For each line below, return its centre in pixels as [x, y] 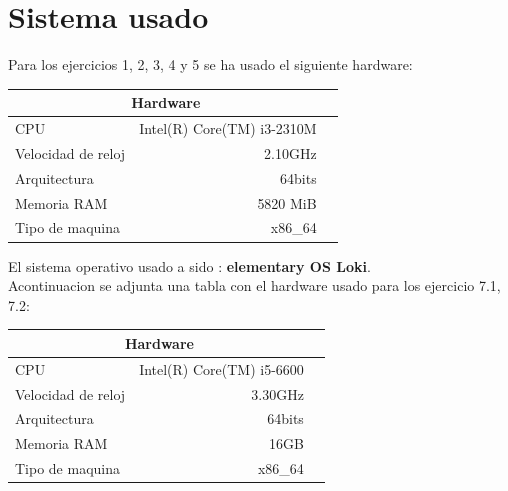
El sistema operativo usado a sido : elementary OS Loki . [189, 265]
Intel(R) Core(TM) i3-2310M [228, 128]
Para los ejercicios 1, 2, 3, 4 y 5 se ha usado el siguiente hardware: [210, 64]
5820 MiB [287, 202]
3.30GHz [277, 393]
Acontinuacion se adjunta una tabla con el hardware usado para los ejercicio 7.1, [254, 285]
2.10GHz [290, 152]
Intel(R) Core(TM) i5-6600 [221, 368]
